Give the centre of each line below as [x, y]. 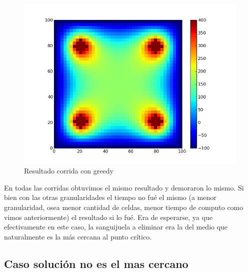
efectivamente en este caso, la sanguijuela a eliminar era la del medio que [116, 227]
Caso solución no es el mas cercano [96, 263]
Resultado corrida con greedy [69, 171]
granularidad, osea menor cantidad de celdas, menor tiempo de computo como [124, 207]
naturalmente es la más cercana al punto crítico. [78, 236]
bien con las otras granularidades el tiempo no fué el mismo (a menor [110, 197]
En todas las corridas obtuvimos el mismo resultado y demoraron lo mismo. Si [124, 187]
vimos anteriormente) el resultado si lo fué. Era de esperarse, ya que [108, 217]
